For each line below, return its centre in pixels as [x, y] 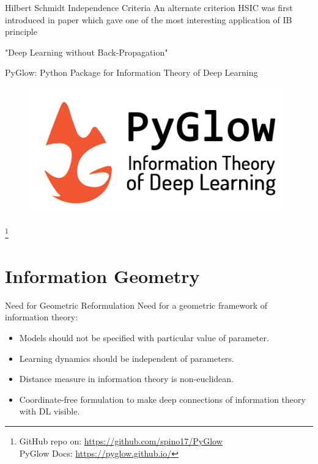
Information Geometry [102, 275]
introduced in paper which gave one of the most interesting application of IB [149, 19]
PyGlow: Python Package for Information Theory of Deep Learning [131, 72]
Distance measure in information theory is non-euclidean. [126, 379]
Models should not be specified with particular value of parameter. [144, 337]
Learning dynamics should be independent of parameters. [127, 358]
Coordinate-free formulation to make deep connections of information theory [162, 399]
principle [21, 31]
